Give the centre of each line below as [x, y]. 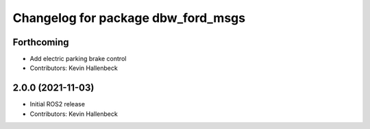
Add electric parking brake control [78, 59]
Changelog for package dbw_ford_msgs [129, 18]
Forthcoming [41, 42]
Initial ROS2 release [58, 104]
